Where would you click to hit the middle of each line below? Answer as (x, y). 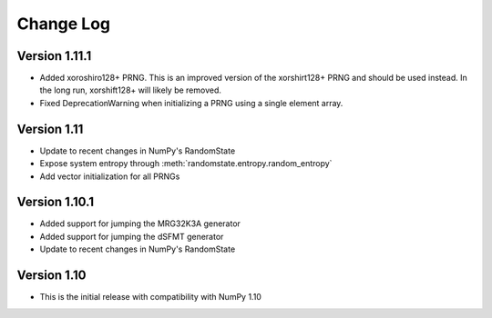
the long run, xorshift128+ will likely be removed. (131, 90)
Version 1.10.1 (56, 202)
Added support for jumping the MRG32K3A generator (140, 224)
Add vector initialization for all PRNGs (110, 176)
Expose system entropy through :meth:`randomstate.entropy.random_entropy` (186, 164)
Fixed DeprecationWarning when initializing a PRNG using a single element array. (191, 103)
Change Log (64, 24)
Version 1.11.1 (54, 56)
